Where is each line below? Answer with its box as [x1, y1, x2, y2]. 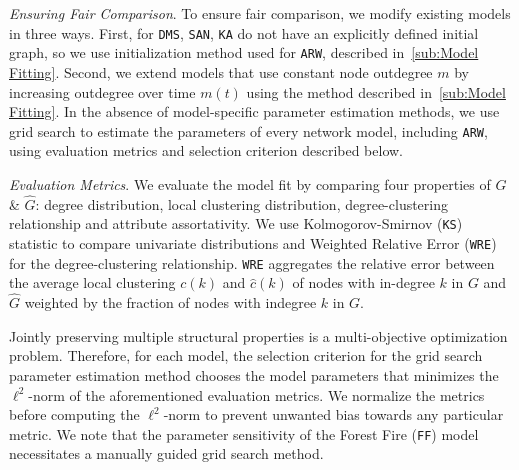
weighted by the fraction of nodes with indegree [24, 292, 317, 313]
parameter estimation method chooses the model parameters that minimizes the [9, 364, 499, 385]
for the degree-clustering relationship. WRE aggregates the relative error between [9, 252, 495, 273]
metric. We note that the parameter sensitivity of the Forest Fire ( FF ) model [9, 423, 479, 444]
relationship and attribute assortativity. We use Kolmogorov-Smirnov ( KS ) [9, 213, 463, 234]
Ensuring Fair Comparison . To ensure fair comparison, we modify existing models [9, 3, 511, 23]
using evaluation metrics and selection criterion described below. [9, 140, 404, 161]
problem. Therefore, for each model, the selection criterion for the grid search [9, 345, 483, 366]
